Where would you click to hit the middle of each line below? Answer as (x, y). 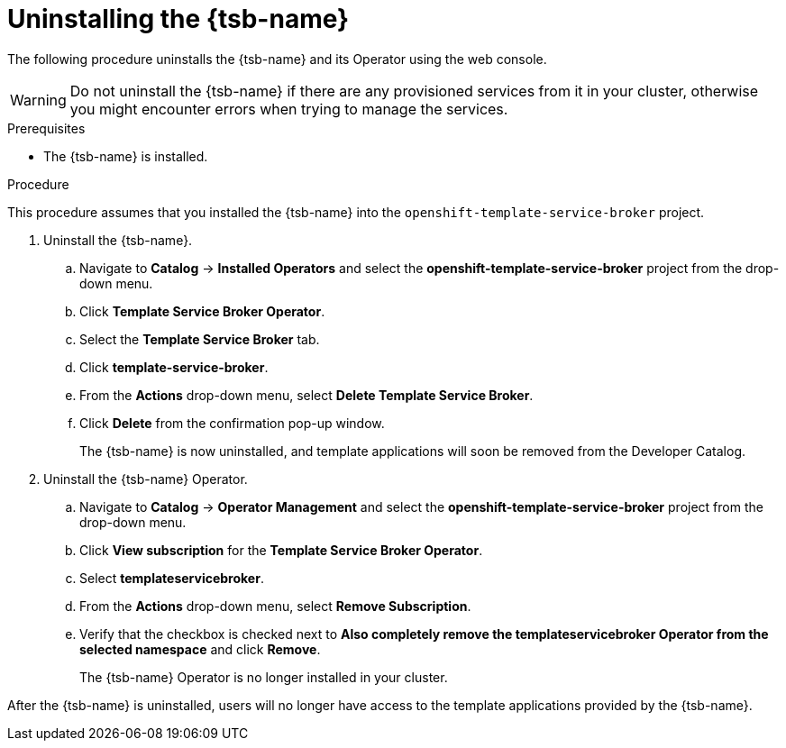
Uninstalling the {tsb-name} (178, 19)
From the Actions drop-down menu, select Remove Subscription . (275, 606)
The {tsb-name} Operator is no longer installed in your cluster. (264, 677)
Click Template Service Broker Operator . (202, 311)
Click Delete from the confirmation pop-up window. (232, 423)
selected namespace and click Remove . (200, 649)
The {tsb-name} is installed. (126, 156)
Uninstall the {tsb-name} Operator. (146, 479)
